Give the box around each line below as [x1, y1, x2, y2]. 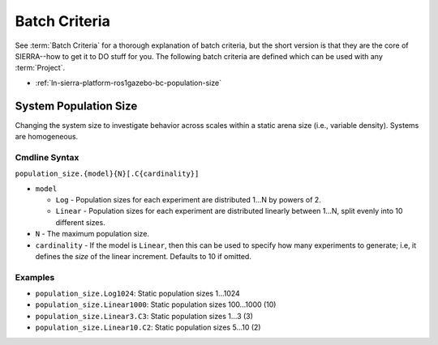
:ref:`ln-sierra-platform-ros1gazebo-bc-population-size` [35, 78, 222, 87]
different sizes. [55, 217, 105, 227]
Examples [15, 271, 55, 283]
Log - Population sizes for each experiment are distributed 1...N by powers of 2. [55, 194, 322, 204]
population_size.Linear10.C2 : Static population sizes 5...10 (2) [35, 322, 261, 332]
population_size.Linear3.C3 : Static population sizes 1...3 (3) [35, 311, 253, 321]
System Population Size [15, 99, 138, 113]
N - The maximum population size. [35, 229, 150, 239]
